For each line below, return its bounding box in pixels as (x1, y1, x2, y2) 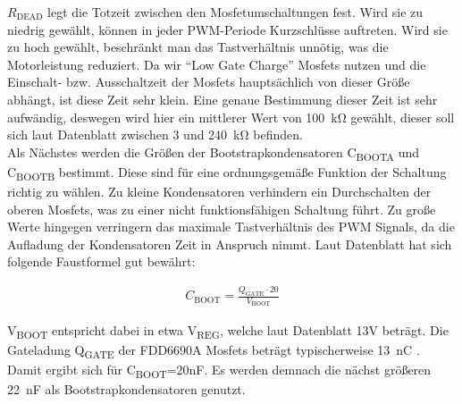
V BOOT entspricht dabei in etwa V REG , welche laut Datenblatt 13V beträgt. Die (7, 320, 449, 341)
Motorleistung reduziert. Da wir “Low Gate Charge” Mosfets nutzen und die (7, 55, 426, 73)
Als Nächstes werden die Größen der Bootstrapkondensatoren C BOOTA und (7, 142, 420, 164)
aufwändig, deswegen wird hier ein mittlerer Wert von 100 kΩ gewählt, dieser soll (7, 107, 455, 126)
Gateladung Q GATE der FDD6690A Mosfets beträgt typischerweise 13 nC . (7, 340, 420, 361)
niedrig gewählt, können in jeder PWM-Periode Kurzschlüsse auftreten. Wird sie (7, 20, 448, 38)
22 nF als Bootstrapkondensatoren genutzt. (7, 379, 246, 398)
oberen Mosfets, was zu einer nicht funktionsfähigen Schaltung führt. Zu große (7, 199, 436, 218)
